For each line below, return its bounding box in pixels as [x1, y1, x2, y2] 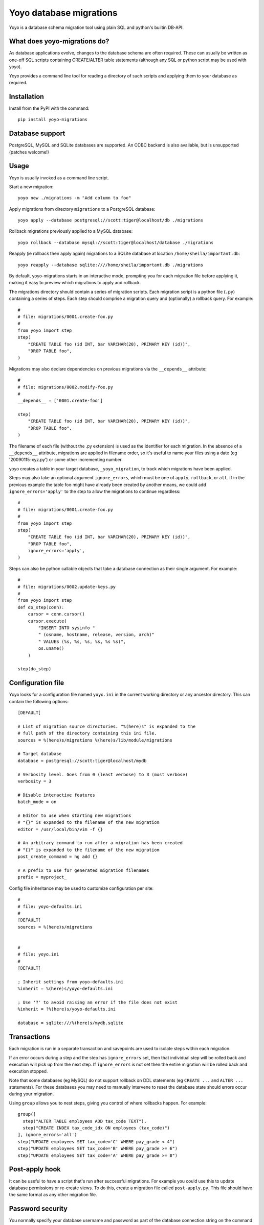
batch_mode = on [18, 799, 57, 805]
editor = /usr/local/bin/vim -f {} [18, 826, 103, 832]
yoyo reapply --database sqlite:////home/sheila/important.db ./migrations [18, 262, 203, 268]
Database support [9, 129, 66, 138]
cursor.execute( [27, 618, 67, 624]
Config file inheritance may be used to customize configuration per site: [9, 885, 154, 891]
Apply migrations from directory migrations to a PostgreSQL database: [9, 206, 155, 212]
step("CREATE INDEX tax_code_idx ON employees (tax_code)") [22, 1125, 170, 1131]
